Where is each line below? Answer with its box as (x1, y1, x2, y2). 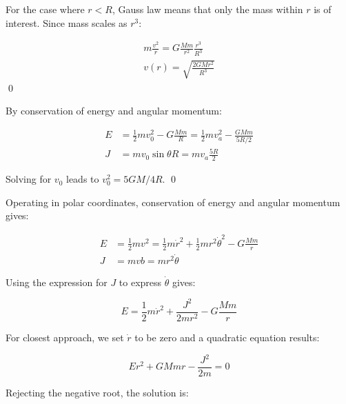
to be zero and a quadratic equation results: (134, 330, 320, 344)
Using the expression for (6, 274, 108, 289)
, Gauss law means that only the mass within (112, 2, 303, 16)
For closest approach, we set (6, 330, 124, 344)
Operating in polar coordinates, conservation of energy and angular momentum (6, 194, 340, 209)
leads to (65, 172, 99, 186)
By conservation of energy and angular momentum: (6, 103, 222, 118)
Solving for (6, 172, 52, 186)
